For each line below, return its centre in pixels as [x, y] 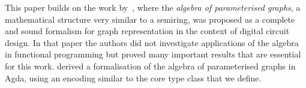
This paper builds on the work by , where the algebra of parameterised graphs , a [153, 7]
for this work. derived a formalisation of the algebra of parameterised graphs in [150, 66]
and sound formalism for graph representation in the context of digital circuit [147, 31]
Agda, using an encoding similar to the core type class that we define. [133, 78]
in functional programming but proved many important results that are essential [153, 54]
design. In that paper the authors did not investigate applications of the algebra [152, 42]
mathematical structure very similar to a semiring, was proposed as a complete [150, 19]
